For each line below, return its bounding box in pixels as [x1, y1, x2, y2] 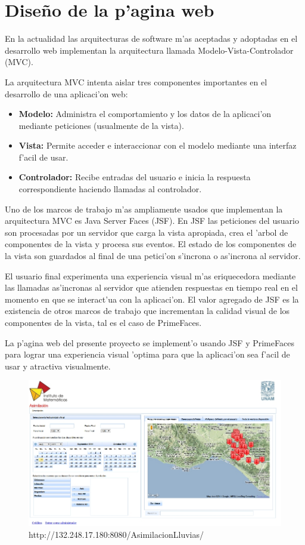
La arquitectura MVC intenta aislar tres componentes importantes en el [5, 75, 267, 88]
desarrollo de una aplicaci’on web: [5, 87, 128, 100]
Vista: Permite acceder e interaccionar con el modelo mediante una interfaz [18, 139, 297, 152]
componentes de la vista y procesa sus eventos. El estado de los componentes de [5, 238, 297, 250]
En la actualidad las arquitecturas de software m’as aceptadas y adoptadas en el [5, 32, 298, 45]
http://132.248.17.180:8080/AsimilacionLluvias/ [29, 528, 204, 540]
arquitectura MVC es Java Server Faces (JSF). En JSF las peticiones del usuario [5, 214, 299, 227]
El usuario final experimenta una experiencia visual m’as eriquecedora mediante [5, 269, 296, 282]
